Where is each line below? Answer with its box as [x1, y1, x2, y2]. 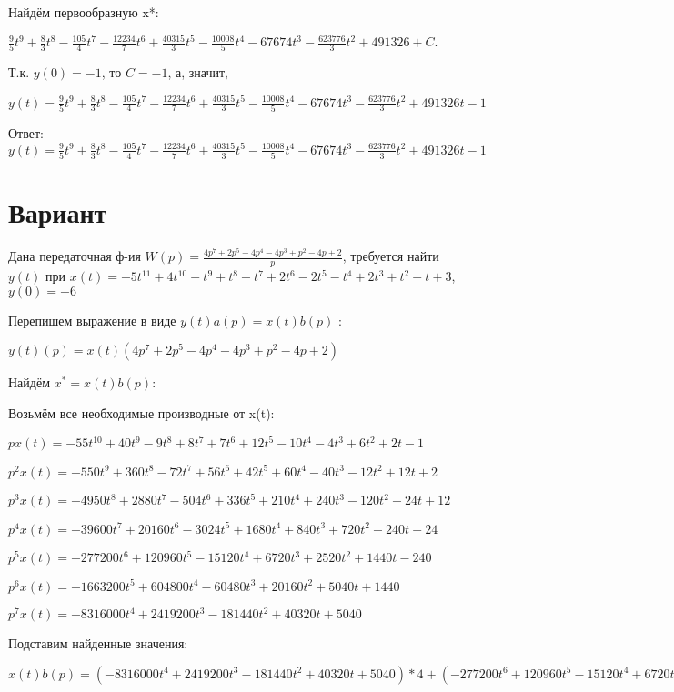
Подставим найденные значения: [8, 634, 188, 653]
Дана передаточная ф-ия [8, 246, 141, 266]
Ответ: [8, 123, 44, 142]
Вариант [8, 194, 107, 231]
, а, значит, [167, 63, 228, 82]
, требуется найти [342, 246, 439, 266]
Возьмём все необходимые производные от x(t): [8, 404, 275, 422]
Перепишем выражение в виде [8, 310, 176, 329]
